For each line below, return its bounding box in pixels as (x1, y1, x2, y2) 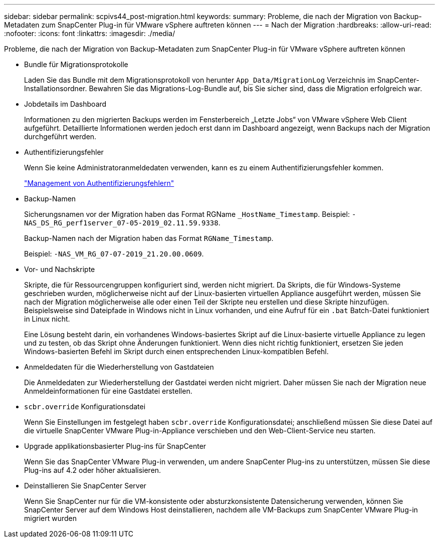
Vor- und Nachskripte (24, 265, 95, 274)
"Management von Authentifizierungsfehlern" (24, 179, 174, 187)
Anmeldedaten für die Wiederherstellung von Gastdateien (24, 363, 214, 371)
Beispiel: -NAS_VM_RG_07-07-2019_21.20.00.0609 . (24, 249, 204, 258)
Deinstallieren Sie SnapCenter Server (24, 481, 146, 490)
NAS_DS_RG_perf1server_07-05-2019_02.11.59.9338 (24, 219, 218, 227)
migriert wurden (24, 514, 77, 522)
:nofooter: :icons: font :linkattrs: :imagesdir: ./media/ (4, 29, 175, 38)
